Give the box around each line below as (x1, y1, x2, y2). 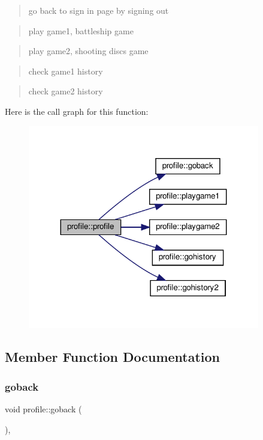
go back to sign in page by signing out (28, 4, 169, 16)
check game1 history (28, 64, 103, 77)
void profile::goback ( (5, 403, 82, 415)
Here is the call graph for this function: (5, 105, 149, 117)
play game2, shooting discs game (28, 44, 149, 57)
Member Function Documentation (5, 347, 220, 366)
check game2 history (28, 85, 103, 97)
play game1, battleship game (28, 24, 134, 37)
